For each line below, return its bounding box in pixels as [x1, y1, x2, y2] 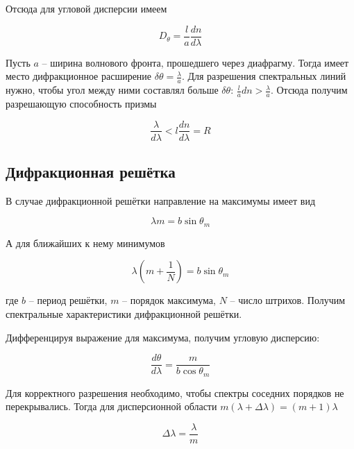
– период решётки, [28, 293, 108, 307]
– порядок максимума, [122, 293, 216, 307]
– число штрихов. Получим [230, 293, 346, 307]
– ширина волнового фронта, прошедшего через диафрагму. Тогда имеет [42, 55, 349, 69]
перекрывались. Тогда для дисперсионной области [6, 399, 217, 414]
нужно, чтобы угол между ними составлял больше [6, 83, 219, 97]
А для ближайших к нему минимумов [6, 235, 165, 250]
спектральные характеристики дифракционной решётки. [6, 307, 242, 321]
